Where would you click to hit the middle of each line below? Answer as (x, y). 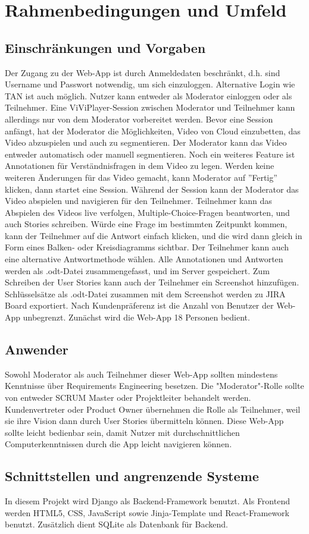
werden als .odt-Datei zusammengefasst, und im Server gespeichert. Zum (137, 270)
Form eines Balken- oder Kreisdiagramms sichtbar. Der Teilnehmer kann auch (147, 247)
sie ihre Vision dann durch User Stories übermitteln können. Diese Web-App (144, 421)
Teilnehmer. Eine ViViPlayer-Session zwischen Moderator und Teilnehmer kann (150, 107)
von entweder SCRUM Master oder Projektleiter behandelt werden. (128, 398)
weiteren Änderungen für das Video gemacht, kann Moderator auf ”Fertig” (141, 177)
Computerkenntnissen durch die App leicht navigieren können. (118, 444)
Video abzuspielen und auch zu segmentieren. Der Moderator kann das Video (146, 142)
